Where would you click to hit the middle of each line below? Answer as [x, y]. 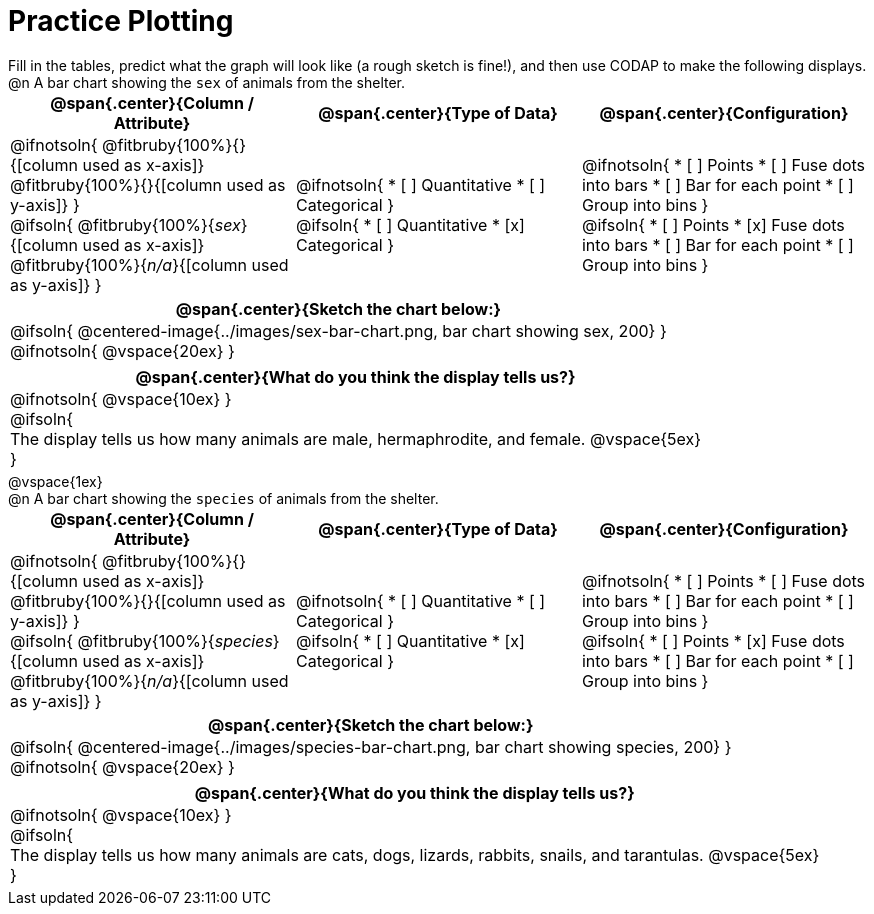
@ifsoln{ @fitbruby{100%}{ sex [125, 224]
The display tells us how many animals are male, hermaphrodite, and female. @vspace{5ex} [356, 438]
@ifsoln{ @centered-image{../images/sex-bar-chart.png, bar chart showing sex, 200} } [338, 330]
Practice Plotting [121, 21]
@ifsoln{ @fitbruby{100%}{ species [141, 640]
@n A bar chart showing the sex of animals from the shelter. [207, 82]
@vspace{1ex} [55, 481]
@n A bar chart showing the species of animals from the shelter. [223, 498]
